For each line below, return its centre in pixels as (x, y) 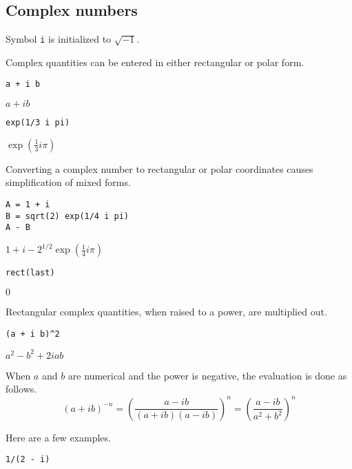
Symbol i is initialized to (59, 39)
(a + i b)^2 (33, 334)
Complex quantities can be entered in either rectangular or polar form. (155, 62)
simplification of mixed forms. (68, 182)
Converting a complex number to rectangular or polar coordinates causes (159, 168)
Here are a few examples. (58, 437)
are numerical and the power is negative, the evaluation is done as (207, 375)
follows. (21, 389)
